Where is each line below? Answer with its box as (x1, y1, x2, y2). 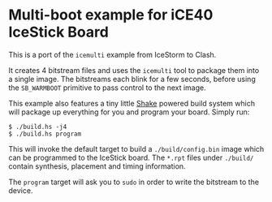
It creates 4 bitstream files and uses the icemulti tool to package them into (8, 65, 260, 75)
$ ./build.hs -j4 (8, 122, 67, 131)
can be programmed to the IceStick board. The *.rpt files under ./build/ (8, 153, 254, 162)
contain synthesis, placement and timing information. (8, 161, 186, 171)
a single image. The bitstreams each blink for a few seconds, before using (8, 74, 256, 84)
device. (8, 185, 33, 196)
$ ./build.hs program (8, 130, 82, 138)
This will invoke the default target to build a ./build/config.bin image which (8, 144, 265, 153)
